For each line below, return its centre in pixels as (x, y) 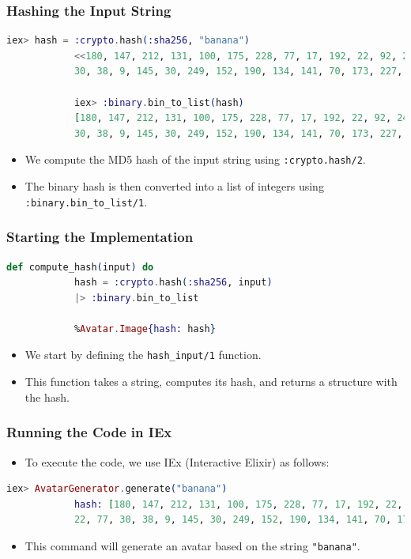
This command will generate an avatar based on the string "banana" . (192, 545)
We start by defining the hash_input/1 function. (143, 355)
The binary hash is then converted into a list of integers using (174, 186)
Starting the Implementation (100, 237)
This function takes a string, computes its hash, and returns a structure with (211, 381)
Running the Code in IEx (89, 432)
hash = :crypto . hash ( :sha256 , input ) (173, 283)
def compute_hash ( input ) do (80, 267)
